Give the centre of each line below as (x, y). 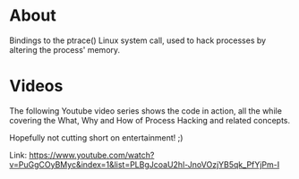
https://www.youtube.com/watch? (92, 155)
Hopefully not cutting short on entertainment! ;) (96, 137)
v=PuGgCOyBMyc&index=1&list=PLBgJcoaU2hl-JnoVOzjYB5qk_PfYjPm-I (145, 164)
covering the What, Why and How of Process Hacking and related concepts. (150, 120)
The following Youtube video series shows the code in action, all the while (145, 111)
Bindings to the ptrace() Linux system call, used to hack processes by (138, 40)
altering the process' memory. (65, 49)
